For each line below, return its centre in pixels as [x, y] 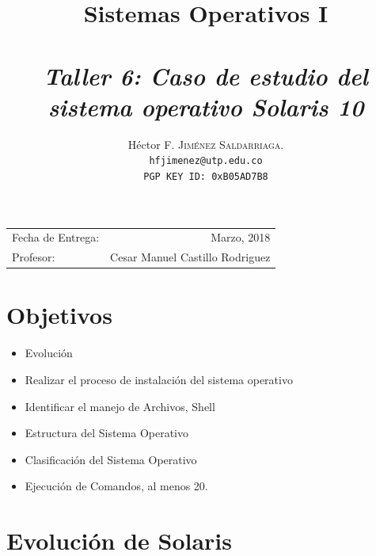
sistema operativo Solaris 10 [206, 106]
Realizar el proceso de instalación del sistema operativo [159, 379]
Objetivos [59, 315]
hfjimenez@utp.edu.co [206, 161]
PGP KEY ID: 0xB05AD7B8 [206, 176]
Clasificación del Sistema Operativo [111, 459]
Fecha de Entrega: [56, 237]
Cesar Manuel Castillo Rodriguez [190, 257]
